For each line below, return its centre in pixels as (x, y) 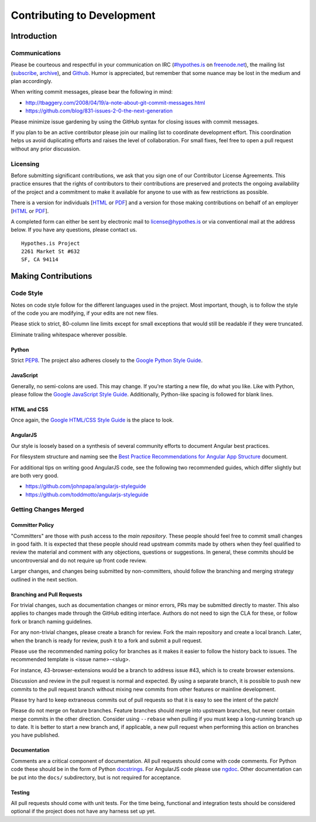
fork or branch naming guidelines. (52, 621)
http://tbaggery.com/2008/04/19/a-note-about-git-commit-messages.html (115, 102)
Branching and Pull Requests (47, 594)
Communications (36, 53)
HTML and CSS (30, 409)
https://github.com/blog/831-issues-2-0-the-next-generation (99, 111)
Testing (20, 792)
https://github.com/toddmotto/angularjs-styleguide (87, 494)
